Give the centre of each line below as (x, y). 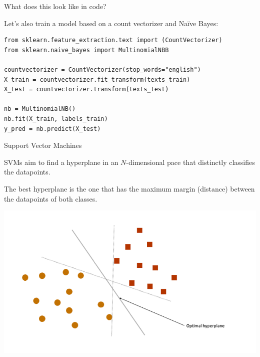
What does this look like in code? (55, 6)
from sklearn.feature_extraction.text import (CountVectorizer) (113, 40)
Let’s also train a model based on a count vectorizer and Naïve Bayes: (111, 23)
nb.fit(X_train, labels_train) (56, 119)
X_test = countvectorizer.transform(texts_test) (86, 90)
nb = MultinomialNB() (40, 109)
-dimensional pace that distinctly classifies (190, 162)
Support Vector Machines (43, 145)
